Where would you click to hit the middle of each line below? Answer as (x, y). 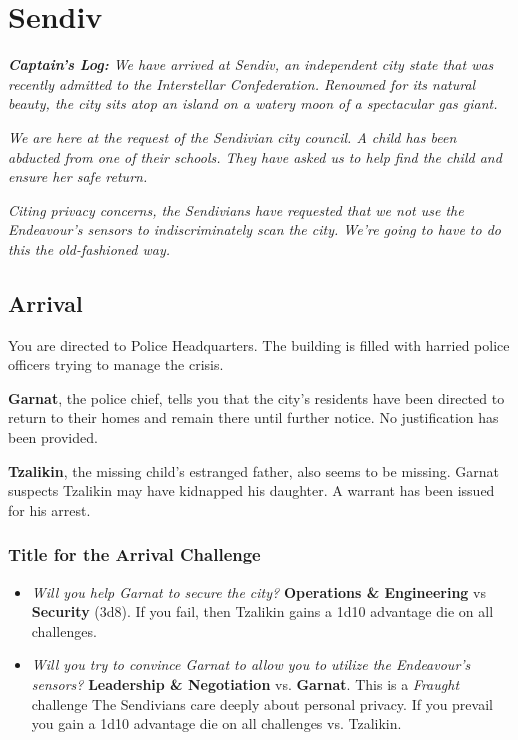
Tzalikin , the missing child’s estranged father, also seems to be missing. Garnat (253, 470)
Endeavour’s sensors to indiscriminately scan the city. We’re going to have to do (254, 229)
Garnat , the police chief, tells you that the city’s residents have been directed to (256, 397)
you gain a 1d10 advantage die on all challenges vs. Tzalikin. (216, 723)
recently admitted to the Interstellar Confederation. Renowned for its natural (242, 83)
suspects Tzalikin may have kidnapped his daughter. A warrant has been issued (251, 490)
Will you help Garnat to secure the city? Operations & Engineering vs (258, 591)
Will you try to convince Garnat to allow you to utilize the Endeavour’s (251, 664)
